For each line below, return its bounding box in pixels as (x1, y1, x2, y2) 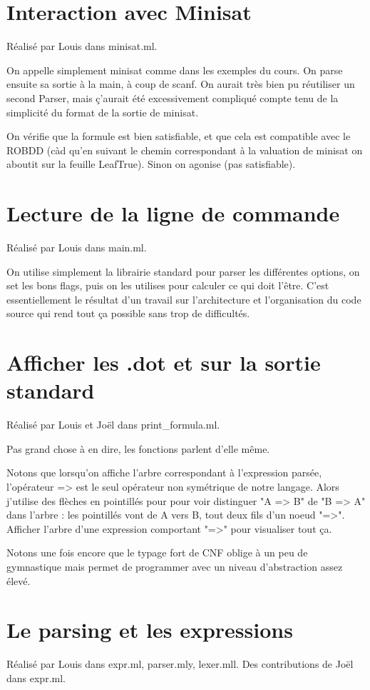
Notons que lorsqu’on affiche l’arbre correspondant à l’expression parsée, (6, 465, 322, 480)
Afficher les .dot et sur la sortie (6, 348, 321, 377)
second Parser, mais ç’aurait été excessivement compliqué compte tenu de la (6, 90, 339, 105)
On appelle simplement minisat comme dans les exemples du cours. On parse (6, 62, 343, 77)
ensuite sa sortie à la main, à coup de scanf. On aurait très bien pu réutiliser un (6, 76, 355, 91)
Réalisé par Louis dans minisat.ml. (6, 39, 158, 54)
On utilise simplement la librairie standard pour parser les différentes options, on (6, 264, 360, 279)
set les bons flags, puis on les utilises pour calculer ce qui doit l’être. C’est (6, 278, 329, 293)
